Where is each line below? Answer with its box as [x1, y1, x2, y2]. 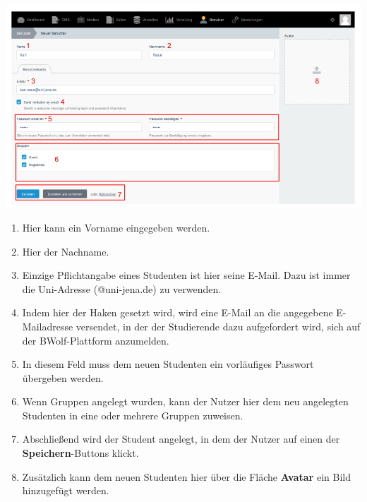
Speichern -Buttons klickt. [22, 446, 139, 460]
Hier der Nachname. [22, 244, 109, 258]
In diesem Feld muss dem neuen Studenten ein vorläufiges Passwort [22, 357, 314, 371]
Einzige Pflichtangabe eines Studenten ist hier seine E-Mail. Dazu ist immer [22, 268, 351, 282]
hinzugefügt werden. [22, 483, 109, 498]
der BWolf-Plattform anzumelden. [22, 333, 169, 347]
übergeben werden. [22, 370, 104, 385]
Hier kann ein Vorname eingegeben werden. [22, 220, 210, 234]
